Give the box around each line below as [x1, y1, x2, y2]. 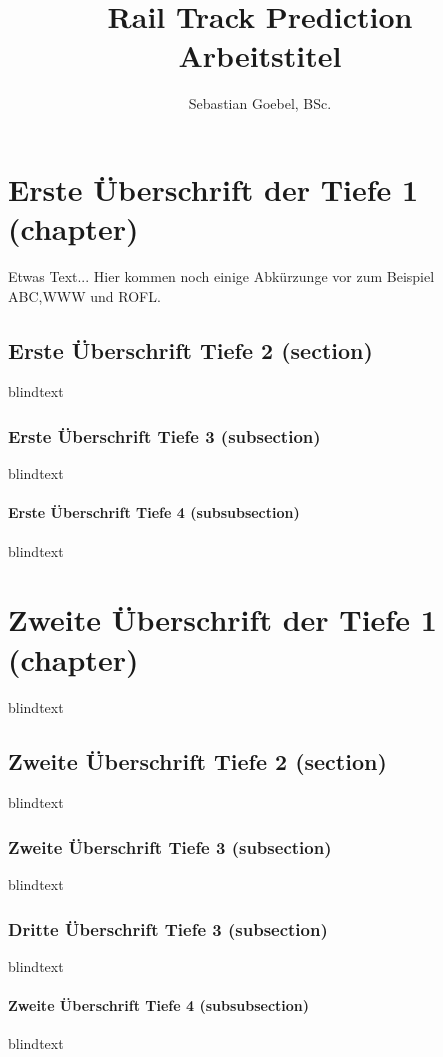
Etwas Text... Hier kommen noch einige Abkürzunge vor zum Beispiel [8, 266, 435, 287]
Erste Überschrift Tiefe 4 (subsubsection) [8, 502, 300, 523]
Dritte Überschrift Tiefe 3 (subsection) [8, 916, 328, 941]
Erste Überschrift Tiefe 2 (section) [8, 334, 373, 365]
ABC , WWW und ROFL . [8, 285, 161, 306]
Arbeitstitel [178, 35, 342, 76]
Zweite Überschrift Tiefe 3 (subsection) [8, 834, 332, 859]
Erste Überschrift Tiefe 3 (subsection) [8, 423, 321, 448]
